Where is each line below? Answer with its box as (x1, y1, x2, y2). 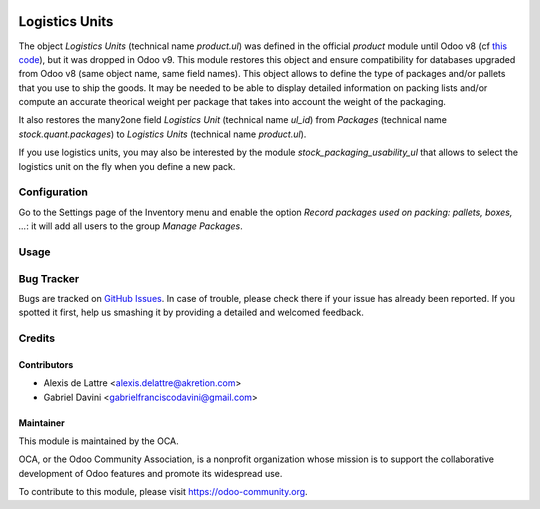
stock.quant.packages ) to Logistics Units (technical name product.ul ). (18, 128, 307, 140)
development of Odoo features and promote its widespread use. (18, 467, 283, 479)
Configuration (18, 185, 89, 199)
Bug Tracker (18, 271, 80, 285)
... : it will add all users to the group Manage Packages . (18, 220, 244, 232)
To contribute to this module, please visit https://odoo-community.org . (18, 486, 309, 498)
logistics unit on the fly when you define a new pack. (18, 160, 236, 172)
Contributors (18, 358, 74, 370)
